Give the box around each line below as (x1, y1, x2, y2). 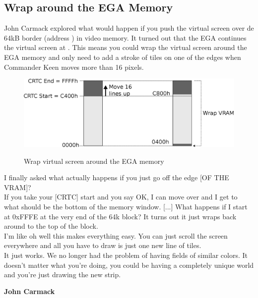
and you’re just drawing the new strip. (4, 269, 121, 280)
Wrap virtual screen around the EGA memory (24, 155, 164, 166)
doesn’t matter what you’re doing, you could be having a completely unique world (4, 259, 254, 270)
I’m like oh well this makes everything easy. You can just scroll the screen (4, 230, 228, 241)
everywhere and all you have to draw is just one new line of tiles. (4, 240, 201, 250)
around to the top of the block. (4, 221, 98, 231)
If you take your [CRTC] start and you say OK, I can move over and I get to (4, 192, 238, 202)
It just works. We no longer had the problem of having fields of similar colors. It (4, 249, 248, 260)
